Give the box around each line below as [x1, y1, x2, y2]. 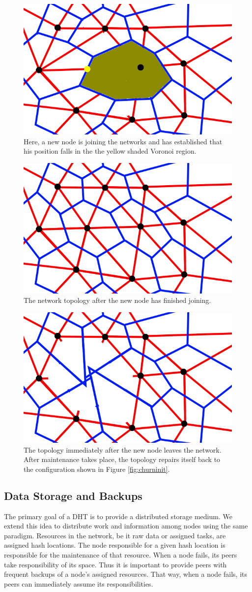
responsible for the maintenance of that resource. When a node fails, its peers [4, 549, 237, 559]
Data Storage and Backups [4, 488, 142, 503]
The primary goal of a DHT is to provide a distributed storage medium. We [4, 511, 232, 521]
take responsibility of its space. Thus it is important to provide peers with [4, 559, 227, 569]
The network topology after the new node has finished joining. [24, 295, 211, 305]
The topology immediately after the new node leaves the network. [24, 444, 222, 455]
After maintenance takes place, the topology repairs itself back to [24, 454, 221, 464]
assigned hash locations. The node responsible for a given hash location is [4, 540, 225, 550]
